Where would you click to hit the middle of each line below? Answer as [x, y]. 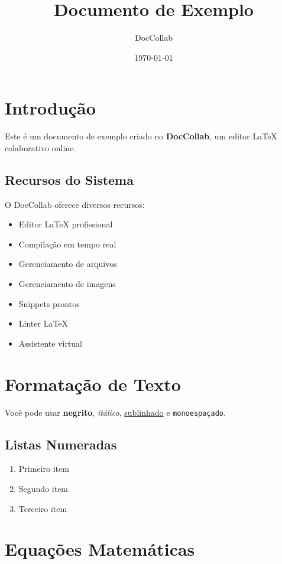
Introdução [50, 108]
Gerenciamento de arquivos [68, 264]
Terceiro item [43, 508]
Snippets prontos [49, 303]
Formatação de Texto [93, 384]
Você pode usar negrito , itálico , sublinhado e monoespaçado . [115, 412]
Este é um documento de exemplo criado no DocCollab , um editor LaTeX [141, 136]
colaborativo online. [40, 147]
